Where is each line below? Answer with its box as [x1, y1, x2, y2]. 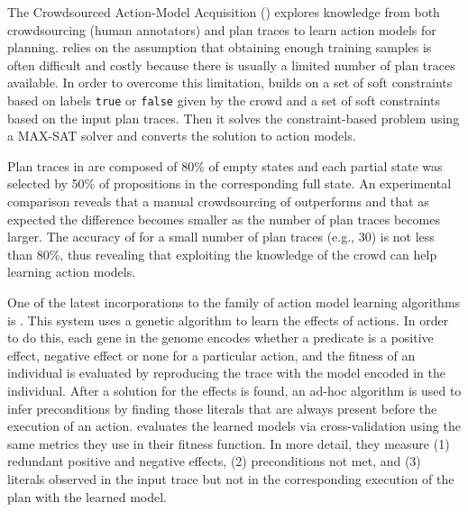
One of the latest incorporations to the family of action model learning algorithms [7, 292, 461, 311]
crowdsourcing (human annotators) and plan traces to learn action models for [7, 20, 436, 39]
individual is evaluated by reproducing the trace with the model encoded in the [7, 363, 445, 382]
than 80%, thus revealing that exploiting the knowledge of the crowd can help [7, 244, 437, 263]
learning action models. [7, 262, 136, 281]
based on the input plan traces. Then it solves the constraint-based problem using [7, 108, 460, 127]
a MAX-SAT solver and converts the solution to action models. [7, 126, 356, 145]
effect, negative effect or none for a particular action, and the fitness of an [7, 345, 416, 364]
